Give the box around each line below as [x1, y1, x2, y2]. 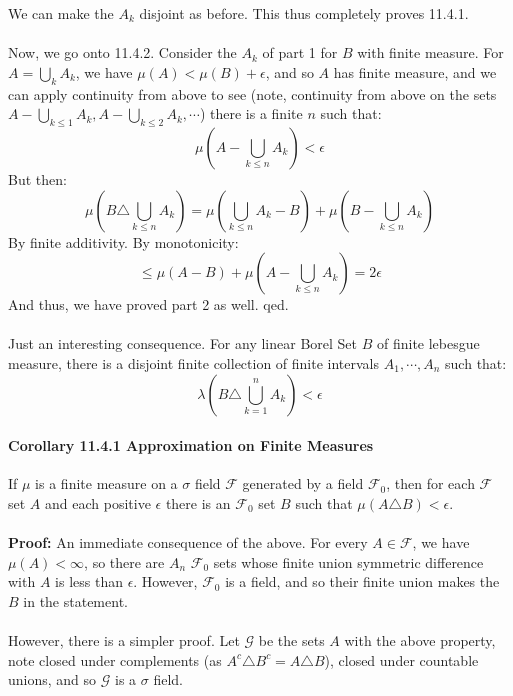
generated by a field [242, 473, 364, 494]
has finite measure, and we [333, 61, 497, 82]
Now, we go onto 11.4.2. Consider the [8, 42, 237, 63]
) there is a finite [199, 103, 303, 124]
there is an [165, 492, 231, 513]
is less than [55, 571, 123, 592]
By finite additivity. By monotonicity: [8, 231, 239, 252]
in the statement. [23, 590, 128, 611]
